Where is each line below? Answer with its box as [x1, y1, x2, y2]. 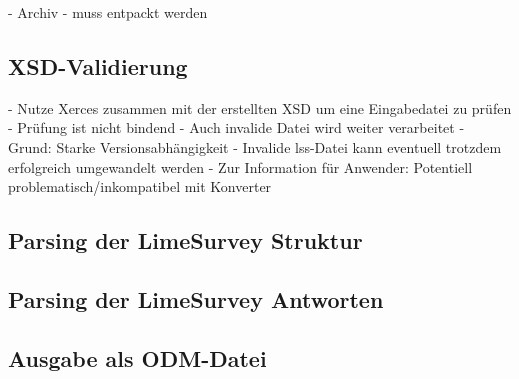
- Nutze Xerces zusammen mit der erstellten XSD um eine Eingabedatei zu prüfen [8, 97, 512, 118]
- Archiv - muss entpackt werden [8, 2, 208, 22]
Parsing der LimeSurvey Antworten [8, 283, 384, 314]
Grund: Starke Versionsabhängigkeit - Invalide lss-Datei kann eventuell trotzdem [8, 136, 502, 157]
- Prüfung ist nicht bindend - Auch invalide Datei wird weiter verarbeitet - [8, 117, 465, 138]
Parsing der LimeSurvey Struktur [8, 225, 363, 256]
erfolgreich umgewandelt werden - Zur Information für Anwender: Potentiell [8, 156, 473, 177]
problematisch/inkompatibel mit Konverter [8, 176, 272, 197]
